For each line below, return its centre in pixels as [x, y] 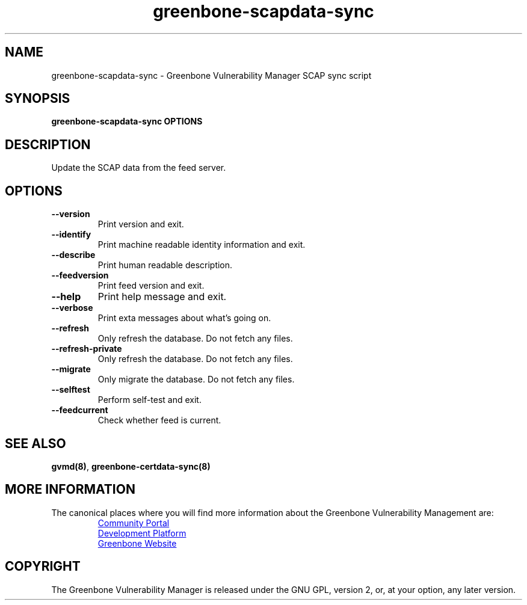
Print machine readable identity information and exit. [202, 245]
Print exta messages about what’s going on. [184, 318]
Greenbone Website [137, 543]
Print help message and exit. [162, 297]
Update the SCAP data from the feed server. [139, 168]
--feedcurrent [80, 410]
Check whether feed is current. [159, 420]
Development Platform [142, 533]
